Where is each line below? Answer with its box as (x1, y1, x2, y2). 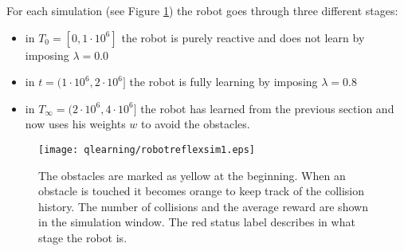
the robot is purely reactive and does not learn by (121, 29, 365, 45)
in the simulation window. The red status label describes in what (38, 214, 355, 230)
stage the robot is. (38, 229, 127, 245)
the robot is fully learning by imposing (129, 73, 318, 90)
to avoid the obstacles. (141, 116, 250, 132)
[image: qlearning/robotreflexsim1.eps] (38, 143, 256, 155)
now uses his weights (25, 116, 126, 132)
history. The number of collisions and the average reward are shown (38, 198, 368, 214)
